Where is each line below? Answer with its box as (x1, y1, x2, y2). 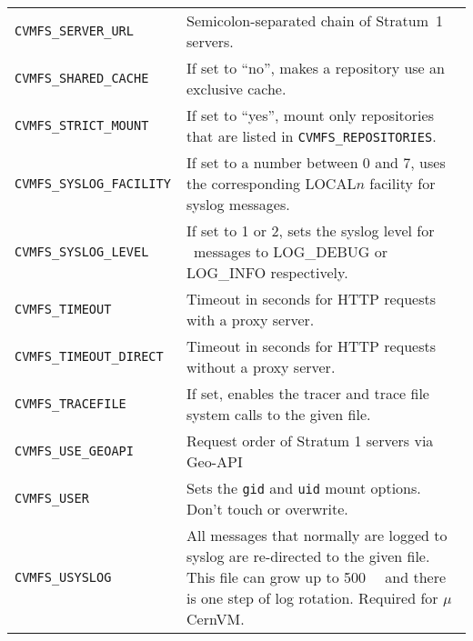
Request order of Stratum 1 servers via (186, 430, 434, 451)
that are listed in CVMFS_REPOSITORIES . (186, 125, 437, 146)
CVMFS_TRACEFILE (15, 396, 126, 411)
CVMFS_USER (15, 491, 89, 506)
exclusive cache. (186, 78, 287, 99)
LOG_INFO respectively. (186, 262, 348, 283)
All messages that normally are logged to (186, 525, 448, 546)
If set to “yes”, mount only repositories (186, 105, 434, 125)
